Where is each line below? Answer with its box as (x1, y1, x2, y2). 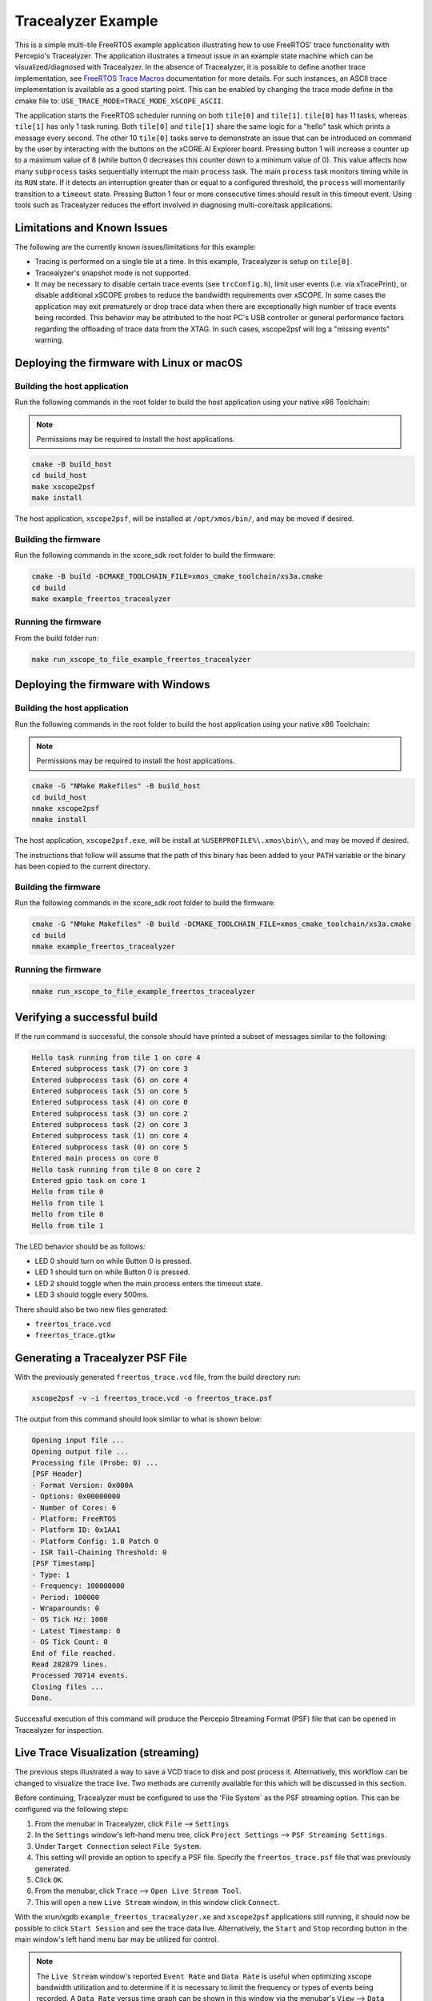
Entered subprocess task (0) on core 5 (31, 1142, 188, 1152)
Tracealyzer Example (14, 12, 158, 30)
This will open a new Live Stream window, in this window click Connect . (34, 1897, 280, 1907)
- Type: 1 (31, 1570, 70, 1579)
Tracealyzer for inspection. (14, 1725, 104, 1734)
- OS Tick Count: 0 (31, 1638, 108, 1646)
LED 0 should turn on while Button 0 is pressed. (34, 1256, 192, 1265)
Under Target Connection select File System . (34, 1841, 202, 1851)
